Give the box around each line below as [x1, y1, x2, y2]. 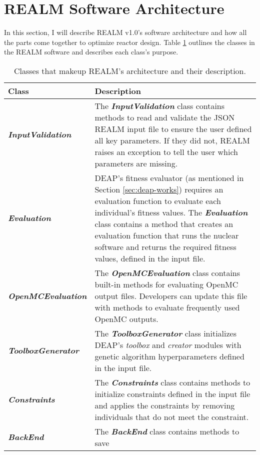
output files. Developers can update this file [94, 289, 247, 301]
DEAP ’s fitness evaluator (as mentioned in [94, 171, 244, 183]
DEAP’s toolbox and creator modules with [94, 338, 241, 350]
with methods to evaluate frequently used [94, 301, 240, 313]
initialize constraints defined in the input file [94, 387, 250, 399]
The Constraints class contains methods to [94, 376, 250, 388]
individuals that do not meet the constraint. [94, 410, 249, 422]
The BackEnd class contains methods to [94, 425, 239, 437]
